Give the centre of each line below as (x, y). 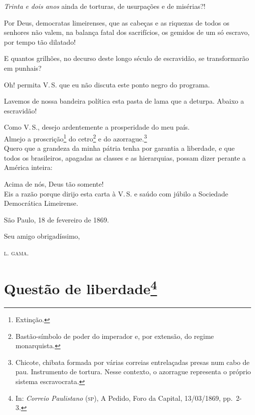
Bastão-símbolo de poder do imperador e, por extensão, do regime (115, 336)
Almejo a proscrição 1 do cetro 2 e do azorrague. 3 (76, 138)
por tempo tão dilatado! (40, 41)
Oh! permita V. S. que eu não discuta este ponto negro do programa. (107, 84)
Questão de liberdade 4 (81, 287)
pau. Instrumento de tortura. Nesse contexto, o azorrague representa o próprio (133, 372)
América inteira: (28, 167)
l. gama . (16, 252)
